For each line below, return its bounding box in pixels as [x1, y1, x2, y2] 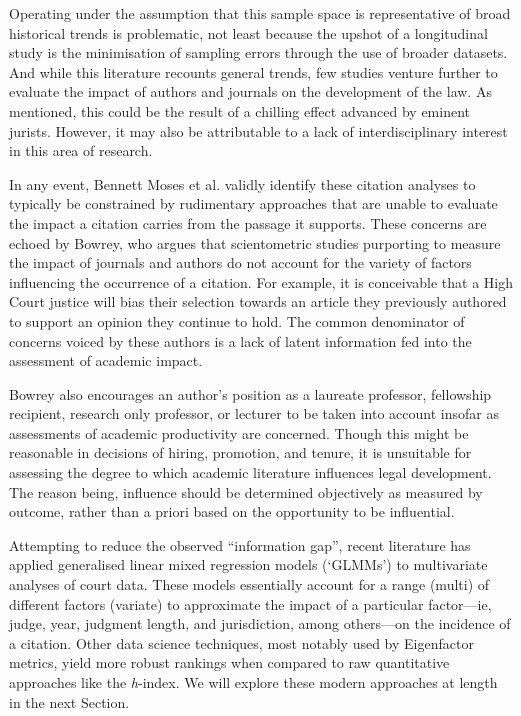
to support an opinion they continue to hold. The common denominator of [9, 310, 465, 331]
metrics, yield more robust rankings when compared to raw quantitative [9, 652, 450, 673]
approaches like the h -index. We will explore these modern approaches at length [9, 672, 498, 692]
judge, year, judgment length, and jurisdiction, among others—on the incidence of [9, 613, 511, 634]
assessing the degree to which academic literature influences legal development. [9, 462, 492, 483]
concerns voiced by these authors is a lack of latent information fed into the [9, 330, 472, 351]
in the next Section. [9, 691, 130, 712]
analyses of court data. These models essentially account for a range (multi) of [9, 574, 490, 595]
